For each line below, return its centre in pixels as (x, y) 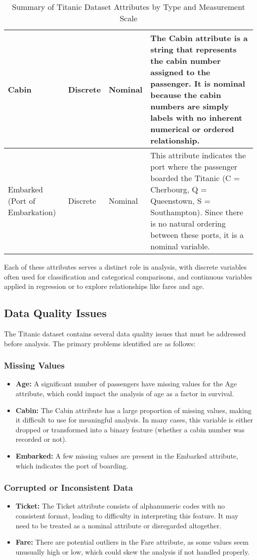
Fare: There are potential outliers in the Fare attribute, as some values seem (132, 542)
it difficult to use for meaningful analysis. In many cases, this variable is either (134, 420)
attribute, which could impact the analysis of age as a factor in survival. (125, 393)
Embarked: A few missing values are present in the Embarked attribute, (127, 455)
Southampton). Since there (197, 212)
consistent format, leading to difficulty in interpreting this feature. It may (127, 515)
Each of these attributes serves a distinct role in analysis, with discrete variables (126, 267)
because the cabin (186, 95)
